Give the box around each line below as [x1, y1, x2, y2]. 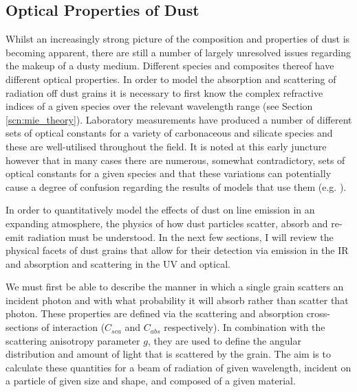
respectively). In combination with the [164, 320, 325, 334]
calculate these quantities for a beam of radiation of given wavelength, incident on [6, 360, 351, 374]
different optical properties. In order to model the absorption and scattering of [6, 71, 336, 86]
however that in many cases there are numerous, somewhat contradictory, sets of [6, 152, 345, 167]
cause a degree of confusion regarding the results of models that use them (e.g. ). [6, 179, 347, 194]
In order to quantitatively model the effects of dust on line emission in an [6, 203, 315, 217]
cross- [306, 306, 331, 321]
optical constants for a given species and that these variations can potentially [6, 166, 332, 181]
